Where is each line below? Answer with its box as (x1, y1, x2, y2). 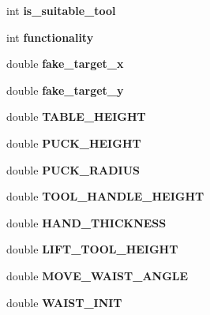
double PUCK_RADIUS (6, 161, 140, 178)
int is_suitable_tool (6, 2, 116, 18)
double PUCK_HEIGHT (6, 134, 141, 151)
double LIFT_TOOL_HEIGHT (6, 241, 178, 257)
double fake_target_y (6, 81, 124, 98)
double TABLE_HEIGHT (6, 108, 146, 125)
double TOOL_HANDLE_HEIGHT (6, 188, 204, 204)
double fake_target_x (6, 55, 124, 72)
